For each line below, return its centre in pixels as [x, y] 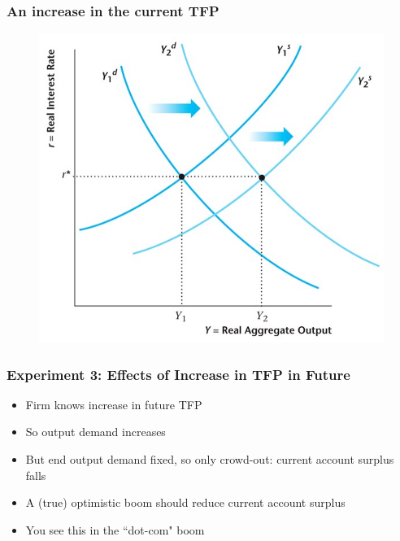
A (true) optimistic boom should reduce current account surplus [185, 502]
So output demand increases [96, 432]
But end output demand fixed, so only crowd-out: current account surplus [210, 459]
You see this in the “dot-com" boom [115, 529]
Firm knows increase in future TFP [114, 404]
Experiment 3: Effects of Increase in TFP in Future [178, 374]
